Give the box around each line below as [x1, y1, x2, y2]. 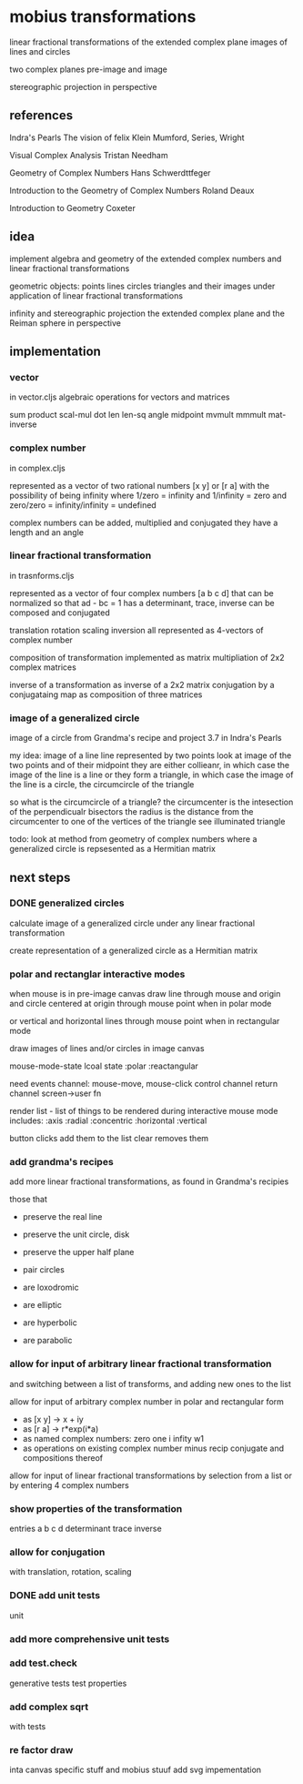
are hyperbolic [22, 1317, 77, 1328]
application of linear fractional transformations [9, 289, 184, 301]
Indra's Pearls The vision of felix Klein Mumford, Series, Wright [9, 132, 245, 143]
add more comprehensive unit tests [9, 1632, 170, 1645]
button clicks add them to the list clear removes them [9, 1133, 209, 1144]
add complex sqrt [9, 1700, 89, 1713]
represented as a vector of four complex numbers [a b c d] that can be [9, 587, 275, 598]
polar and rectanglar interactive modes [9, 968, 186, 980]
